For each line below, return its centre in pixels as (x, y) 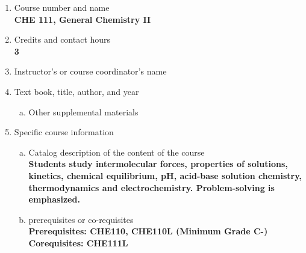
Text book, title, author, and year (76, 91)
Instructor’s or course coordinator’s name (90, 71)
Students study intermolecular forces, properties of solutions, (158, 164)
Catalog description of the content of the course (117, 152)
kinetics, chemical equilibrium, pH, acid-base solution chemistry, (165, 175)
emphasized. (54, 199)
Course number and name (62, 7)
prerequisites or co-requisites (81, 219)
